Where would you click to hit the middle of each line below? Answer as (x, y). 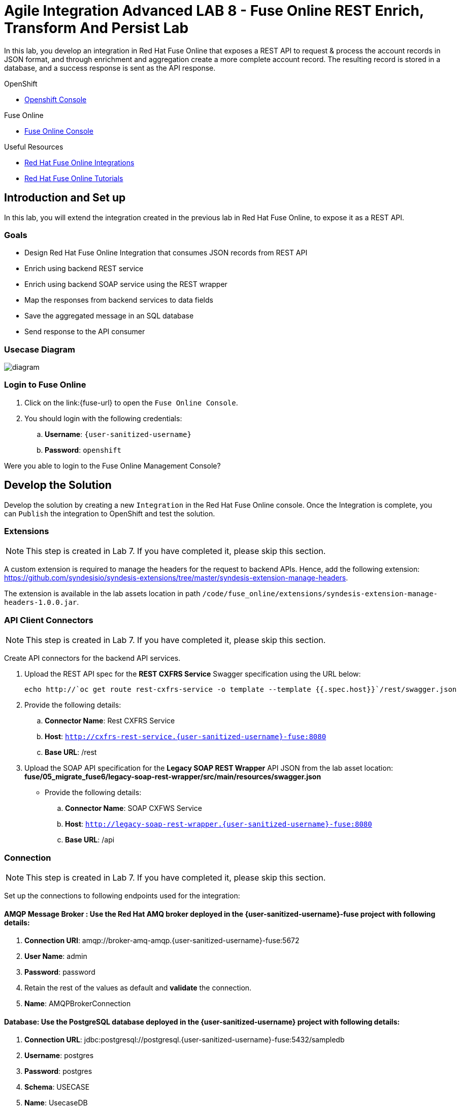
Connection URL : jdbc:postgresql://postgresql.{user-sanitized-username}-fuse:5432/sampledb (185, 1040)
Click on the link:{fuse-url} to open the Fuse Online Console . (131, 402)
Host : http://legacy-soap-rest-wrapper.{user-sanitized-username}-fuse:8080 (219, 824)
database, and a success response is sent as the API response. (110, 68)
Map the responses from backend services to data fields (119, 300)
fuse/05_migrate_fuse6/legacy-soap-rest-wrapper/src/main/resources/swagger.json (173, 777)
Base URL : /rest (71, 752)
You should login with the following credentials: (103, 418)
